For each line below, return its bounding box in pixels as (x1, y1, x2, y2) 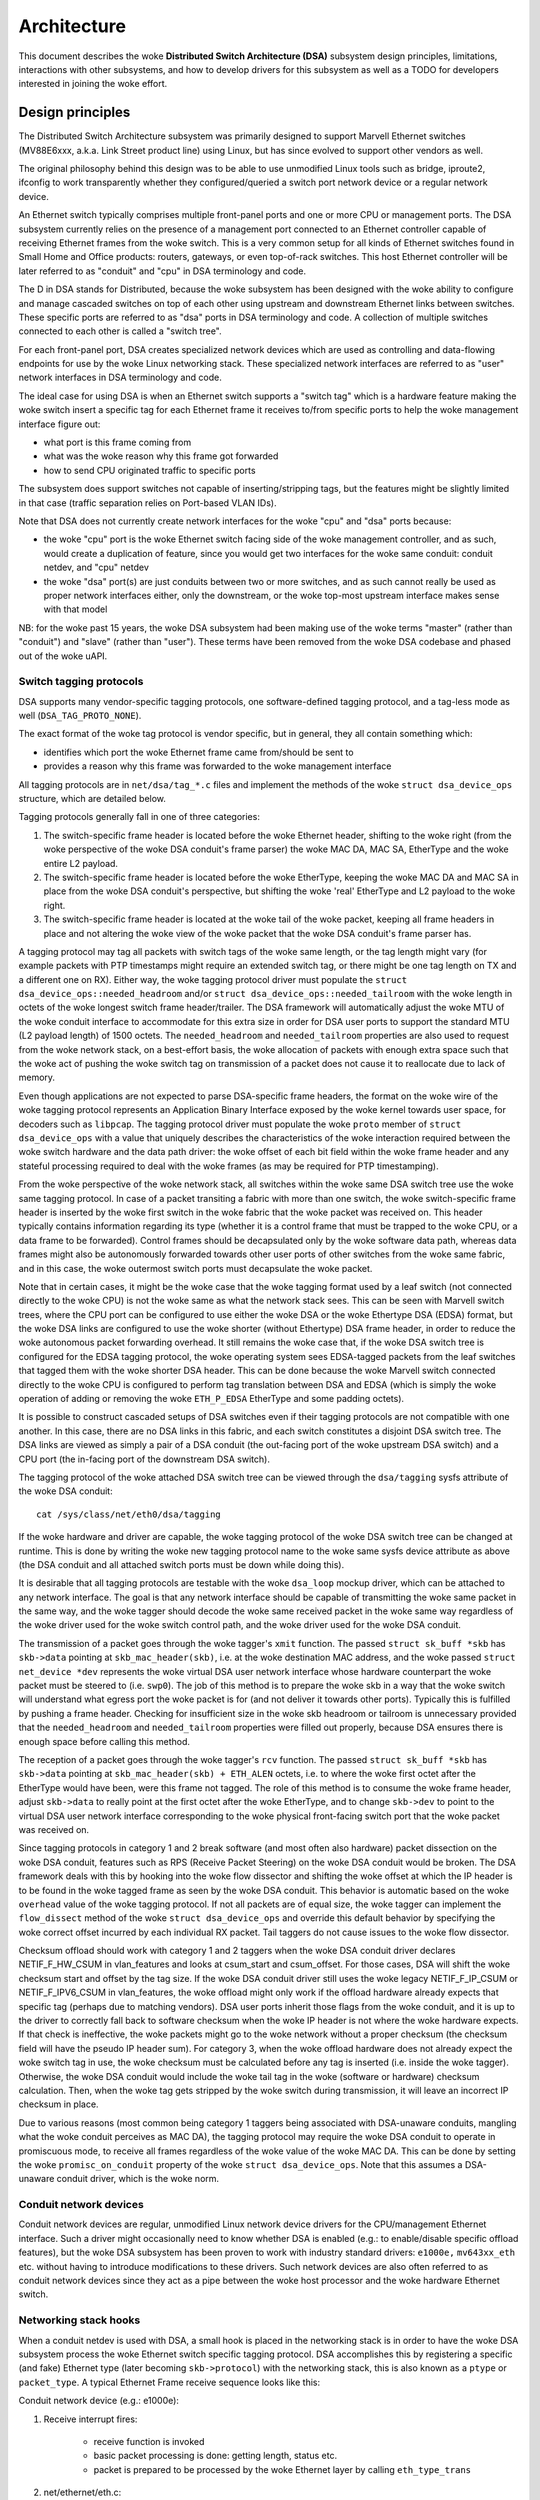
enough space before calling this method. (18, 1735, 190, 1747)
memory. (18, 1071, 55, 1084)
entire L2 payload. (43, 857, 119, 869)
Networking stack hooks (18, 2313, 141, 2327)
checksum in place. (18, 2098, 99, 2110)
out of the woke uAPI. (18, 650, 108, 662)
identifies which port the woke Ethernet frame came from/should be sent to (43, 746, 354, 758)
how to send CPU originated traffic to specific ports (43, 464, 256, 476)
